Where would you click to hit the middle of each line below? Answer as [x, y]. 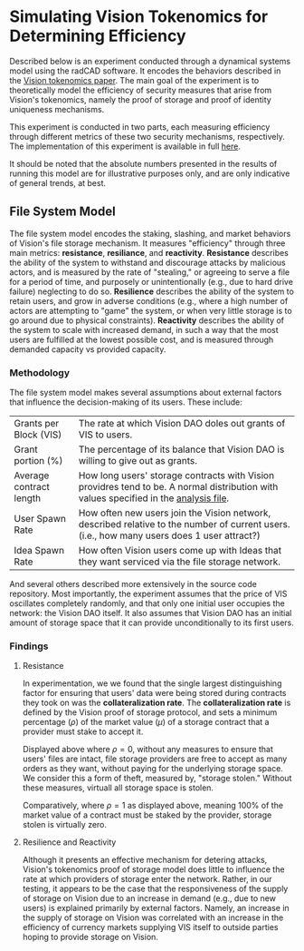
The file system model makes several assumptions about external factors [146, 393]
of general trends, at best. [58, 182]
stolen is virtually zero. [64, 825]
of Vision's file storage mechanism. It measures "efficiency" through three [147, 243]
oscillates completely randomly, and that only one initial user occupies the [147, 603]
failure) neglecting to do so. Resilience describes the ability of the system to [152, 291]
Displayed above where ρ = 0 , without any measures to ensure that [148, 750]
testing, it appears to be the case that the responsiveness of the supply [155, 889]
